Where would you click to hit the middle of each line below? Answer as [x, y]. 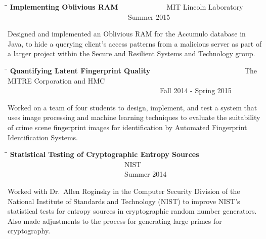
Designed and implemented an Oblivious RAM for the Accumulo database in [127, 34]
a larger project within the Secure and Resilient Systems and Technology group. [131, 53]
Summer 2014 [145, 174]
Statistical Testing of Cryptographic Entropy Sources [104, 154]
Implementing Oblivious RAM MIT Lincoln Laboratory [126, 7]
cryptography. [29, 231]
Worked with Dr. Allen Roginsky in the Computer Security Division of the [124, 191]
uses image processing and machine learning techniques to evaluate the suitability [134, 117]
